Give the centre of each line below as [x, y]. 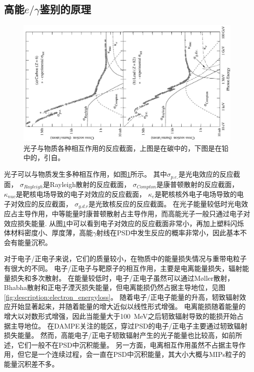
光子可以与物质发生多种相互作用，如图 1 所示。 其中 [85, 174]
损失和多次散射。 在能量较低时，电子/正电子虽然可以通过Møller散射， [122, 278]
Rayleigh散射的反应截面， [90, 184]
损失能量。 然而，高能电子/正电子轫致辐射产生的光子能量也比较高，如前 [120, 335]
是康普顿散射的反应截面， [198, 184]
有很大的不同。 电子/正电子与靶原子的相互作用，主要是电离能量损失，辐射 [123, 268]
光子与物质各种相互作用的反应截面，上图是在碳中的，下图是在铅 [126, 148]
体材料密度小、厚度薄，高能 [48, 233]
